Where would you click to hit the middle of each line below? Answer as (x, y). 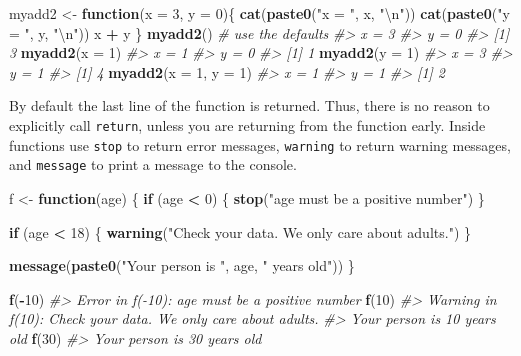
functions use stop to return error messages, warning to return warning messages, (260, 144)
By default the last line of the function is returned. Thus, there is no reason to (249, 105)
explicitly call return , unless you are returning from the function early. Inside (247, 124)
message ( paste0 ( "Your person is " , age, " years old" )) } (182, 265)
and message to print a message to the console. (153, 164)
